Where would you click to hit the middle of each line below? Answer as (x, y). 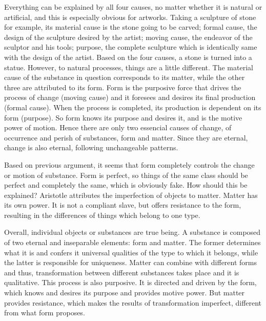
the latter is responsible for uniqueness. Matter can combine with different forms (131, 262)
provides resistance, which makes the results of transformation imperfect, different (133, 302)
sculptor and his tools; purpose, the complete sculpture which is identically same (131, 47)
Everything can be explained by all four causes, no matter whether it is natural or (133, 7)
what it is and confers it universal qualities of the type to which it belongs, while (131, 252)
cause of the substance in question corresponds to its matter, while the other (125, 77)
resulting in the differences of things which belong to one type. (102, 215)
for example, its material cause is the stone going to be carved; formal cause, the (131, 27)
